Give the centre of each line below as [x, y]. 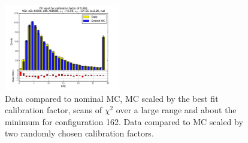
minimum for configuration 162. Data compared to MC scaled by [124, 121]
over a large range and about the [176, 110]
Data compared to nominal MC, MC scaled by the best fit [112, 98]
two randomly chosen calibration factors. [79, 133]
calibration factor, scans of [54, 110]
